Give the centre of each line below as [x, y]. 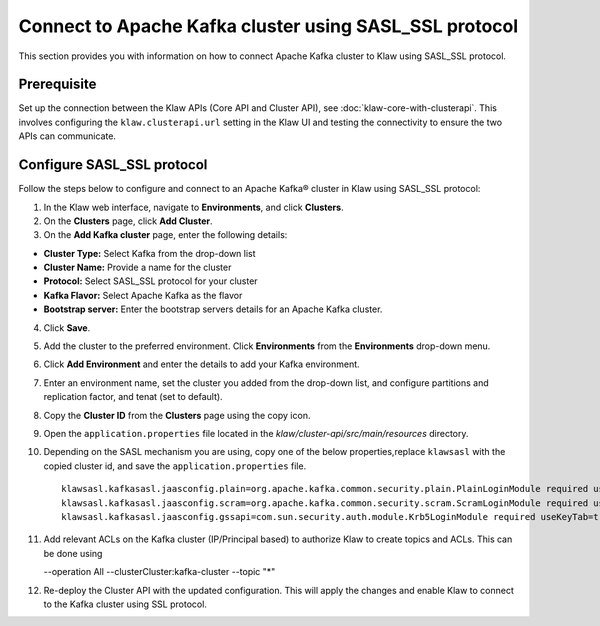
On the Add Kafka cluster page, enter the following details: [165, 235]
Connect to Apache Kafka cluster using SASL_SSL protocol [268, 26]
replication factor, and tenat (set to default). [133, 397]
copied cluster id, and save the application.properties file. [175, 466]
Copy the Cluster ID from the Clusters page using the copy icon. [177, 415]
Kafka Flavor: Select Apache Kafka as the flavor [143, 295]
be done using [73, 553]
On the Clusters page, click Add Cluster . [128, 221]
